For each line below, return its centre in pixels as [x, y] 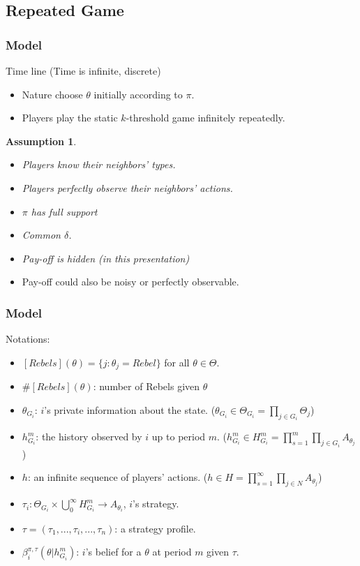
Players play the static [70, 118]
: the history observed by [89, 437]
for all [177, 362]
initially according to [138, 94]
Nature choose [52, 94]
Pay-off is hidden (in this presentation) [106, 258]
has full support [64, 211]
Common [41, 235]
